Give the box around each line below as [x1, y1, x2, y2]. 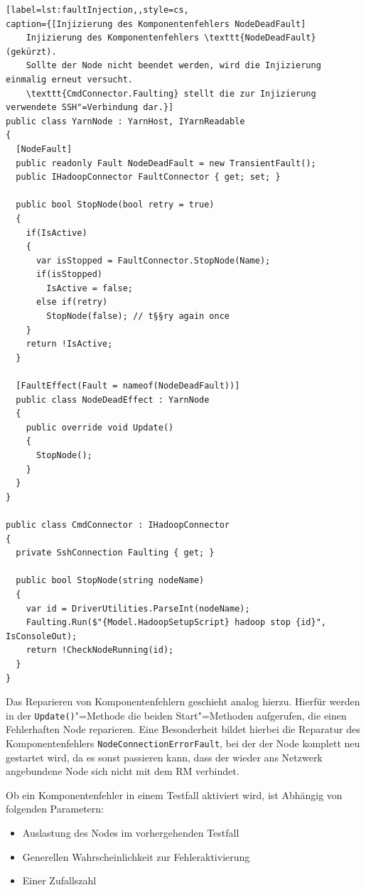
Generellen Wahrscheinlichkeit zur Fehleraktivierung [22, 849, 250, 864]
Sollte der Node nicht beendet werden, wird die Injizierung [26, 60, 321, 71]
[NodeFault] [16, 143, 72, 154]
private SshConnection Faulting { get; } [16, 548, 215, 558]
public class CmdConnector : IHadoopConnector [6, 519, 230, 530]
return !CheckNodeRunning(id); [26, 645, 174, 656]
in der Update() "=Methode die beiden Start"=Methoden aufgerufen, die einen [6, 707, 347, 722]
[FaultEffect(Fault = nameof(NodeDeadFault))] [16, 381, 240, 391]
